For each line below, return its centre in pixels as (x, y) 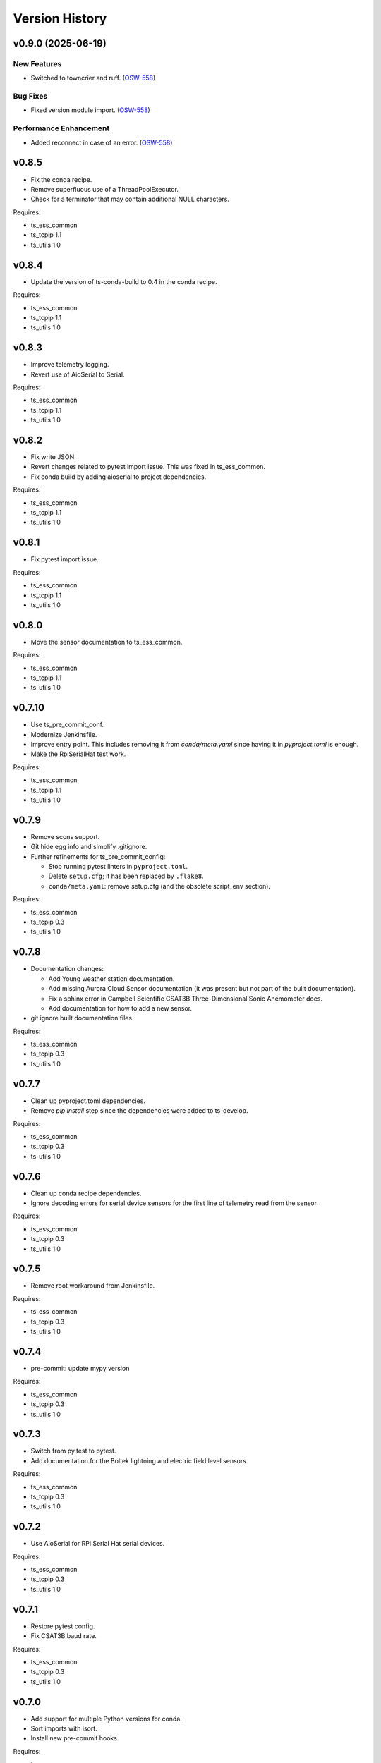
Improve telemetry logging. (70, 365)
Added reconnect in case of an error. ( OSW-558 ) (102, 142)
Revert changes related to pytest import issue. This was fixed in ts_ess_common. (148, 467)
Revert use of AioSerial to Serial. (78, 374)
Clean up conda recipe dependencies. (86, 1193)
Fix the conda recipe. (61, 179)
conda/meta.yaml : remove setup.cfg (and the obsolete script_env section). (159, 886)
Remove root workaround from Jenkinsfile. (93, 1286)
